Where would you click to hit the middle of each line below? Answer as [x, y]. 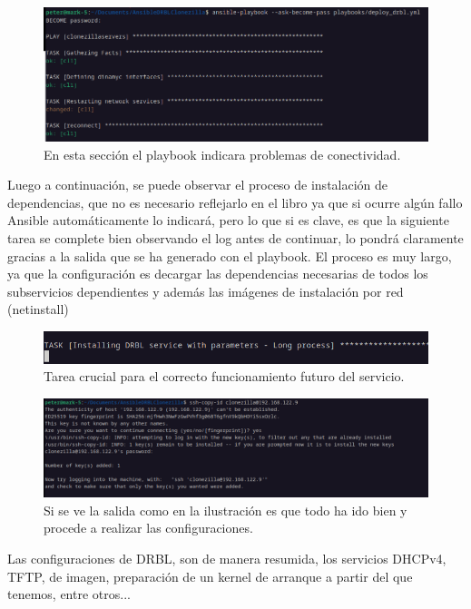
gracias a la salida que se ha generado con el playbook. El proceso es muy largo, [230, 255]
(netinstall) [38, 309]
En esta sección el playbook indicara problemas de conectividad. [222, 154]
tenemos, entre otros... [69, 594]
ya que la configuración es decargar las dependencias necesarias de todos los [218, 274]
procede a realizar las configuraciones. [148, 528]
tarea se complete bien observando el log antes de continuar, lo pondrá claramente [235, 238]
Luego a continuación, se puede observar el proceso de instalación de [198, 185]
